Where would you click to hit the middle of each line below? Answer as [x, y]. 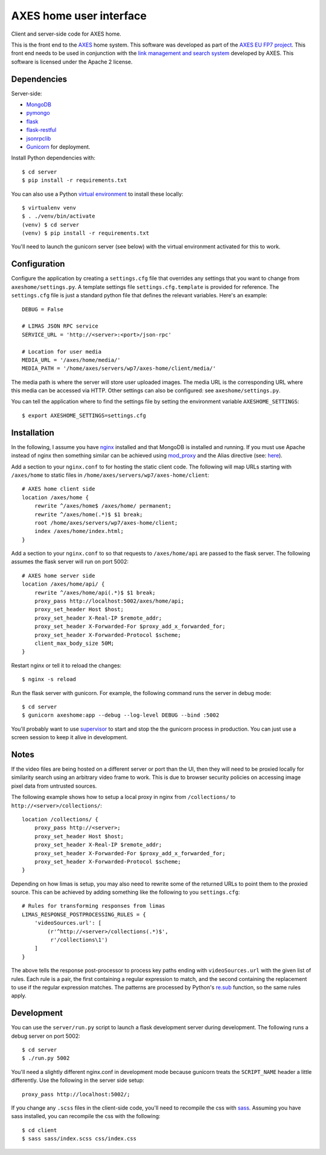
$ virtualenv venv [49, 208]
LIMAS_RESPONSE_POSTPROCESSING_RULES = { [84, 914]
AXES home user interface [79, 16]
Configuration [38, 264]
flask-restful [41, 130]
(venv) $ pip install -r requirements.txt [86, 233]
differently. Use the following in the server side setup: [78, 1080]
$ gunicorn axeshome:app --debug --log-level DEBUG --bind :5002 [121, 715]
